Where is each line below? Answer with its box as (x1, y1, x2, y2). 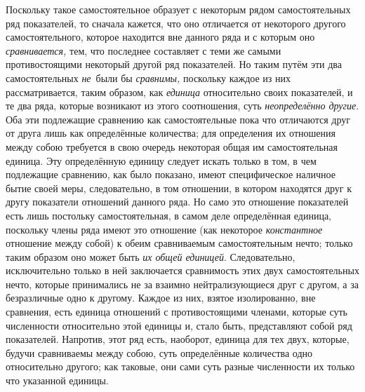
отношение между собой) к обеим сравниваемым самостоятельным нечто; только (6, 236, 353, 250)
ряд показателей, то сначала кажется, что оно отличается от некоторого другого (6, 15, 346, 30)
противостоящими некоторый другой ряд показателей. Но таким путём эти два (6, 57, 342, 72)
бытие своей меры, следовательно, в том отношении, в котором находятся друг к (6, 180, 352, 195)
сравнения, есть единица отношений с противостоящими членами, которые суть (6, 304, 347, 319)
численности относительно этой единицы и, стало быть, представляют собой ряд (6, 318, 352, 332)
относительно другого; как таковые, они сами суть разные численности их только (6, 359, 355, 374)
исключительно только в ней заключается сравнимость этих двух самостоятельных (6, 263, 359, 278)
